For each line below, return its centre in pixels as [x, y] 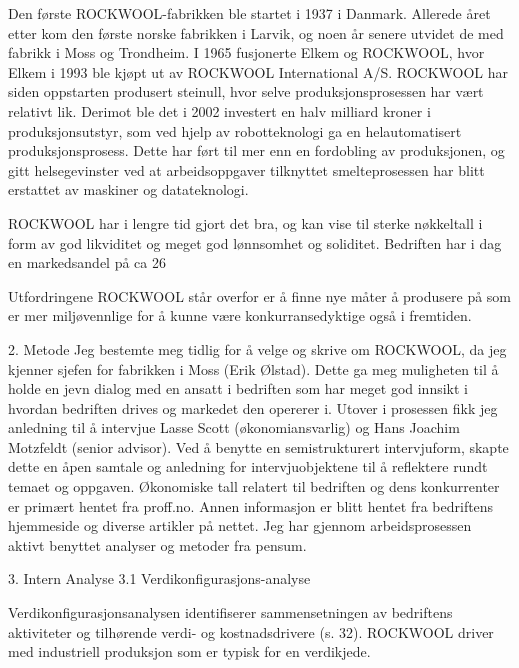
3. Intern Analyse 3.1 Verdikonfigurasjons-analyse [159, 578]
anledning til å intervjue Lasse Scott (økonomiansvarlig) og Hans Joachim [234, 427]
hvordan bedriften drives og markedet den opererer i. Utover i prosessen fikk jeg [253, 407]
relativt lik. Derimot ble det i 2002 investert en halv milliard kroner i [219, 110]
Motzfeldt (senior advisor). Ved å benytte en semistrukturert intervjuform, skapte [258, 446]
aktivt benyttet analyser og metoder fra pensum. [157, 544]
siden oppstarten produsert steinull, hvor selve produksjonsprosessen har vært [246, 91]
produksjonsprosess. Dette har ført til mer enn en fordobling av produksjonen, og [256, 150]
